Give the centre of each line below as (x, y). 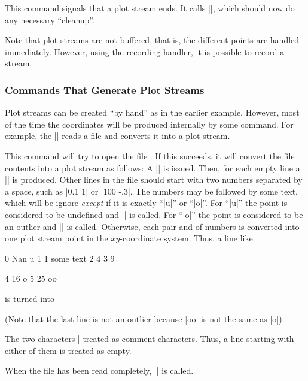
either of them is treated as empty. (68, 350)
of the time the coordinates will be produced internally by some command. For (149, 124)
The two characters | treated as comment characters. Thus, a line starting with (150, 339)
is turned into (30, 298)
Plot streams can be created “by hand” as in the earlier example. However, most (152, 112)
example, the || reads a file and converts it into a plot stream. (118, 136)
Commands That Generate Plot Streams (105, 90)
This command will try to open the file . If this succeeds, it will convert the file (150, 155)
